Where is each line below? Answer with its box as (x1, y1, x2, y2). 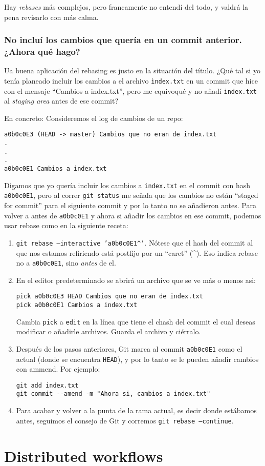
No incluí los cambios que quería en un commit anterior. (4, 33, 242, 46)
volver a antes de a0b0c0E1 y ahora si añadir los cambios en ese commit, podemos (4, 210, 261, 220)
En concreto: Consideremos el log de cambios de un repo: (4, 112, 183, 123)
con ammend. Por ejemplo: (16, 363, 100, 374)
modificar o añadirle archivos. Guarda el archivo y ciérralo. (16, 326, 201, 337)
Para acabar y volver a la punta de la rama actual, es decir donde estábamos (16, 405, 257, 416)
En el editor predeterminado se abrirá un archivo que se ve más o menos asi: (16, 274, 256, 285)
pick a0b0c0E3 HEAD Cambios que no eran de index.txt (16, 293, 203, 300)
